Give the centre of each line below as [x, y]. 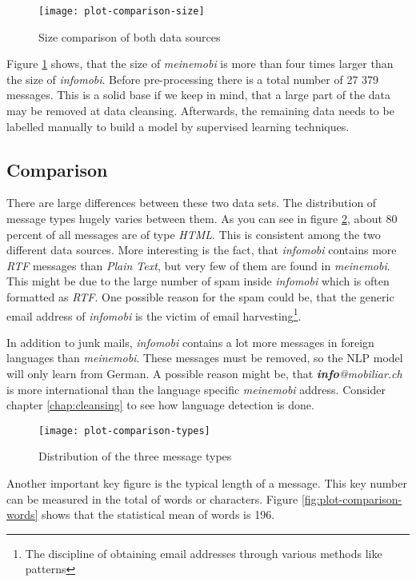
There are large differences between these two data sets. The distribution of [192, 203]
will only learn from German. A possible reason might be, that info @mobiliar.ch [204, 374]
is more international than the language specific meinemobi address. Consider [196, 389]
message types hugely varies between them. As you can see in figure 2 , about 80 [202, 219]
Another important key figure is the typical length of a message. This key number [207, 483]
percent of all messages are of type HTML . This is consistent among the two [194, 234]
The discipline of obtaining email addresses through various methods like [204, 553]
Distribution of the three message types [135, 456]
